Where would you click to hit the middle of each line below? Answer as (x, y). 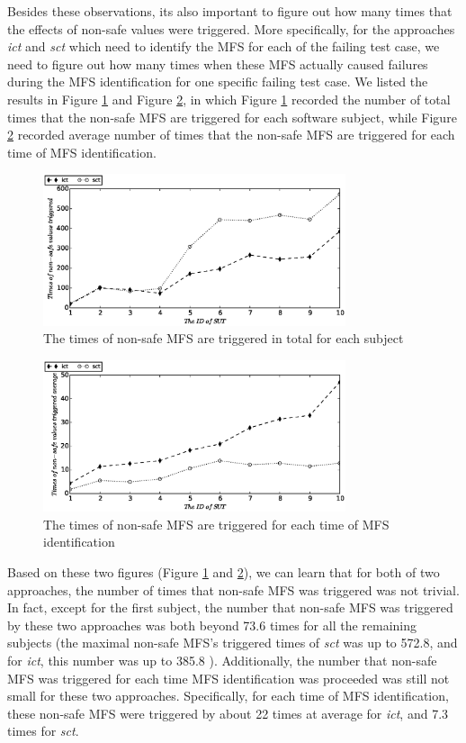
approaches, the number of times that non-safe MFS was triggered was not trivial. (233, 589)
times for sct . (43, 731)
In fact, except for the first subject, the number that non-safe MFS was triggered (230, 607)
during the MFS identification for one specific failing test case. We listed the (218, 82)
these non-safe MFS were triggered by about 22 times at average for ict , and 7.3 (228, 713)
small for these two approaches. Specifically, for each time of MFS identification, (228, 696)
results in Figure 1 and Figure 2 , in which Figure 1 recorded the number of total (229, 99)
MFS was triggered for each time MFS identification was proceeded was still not (229, 678)
